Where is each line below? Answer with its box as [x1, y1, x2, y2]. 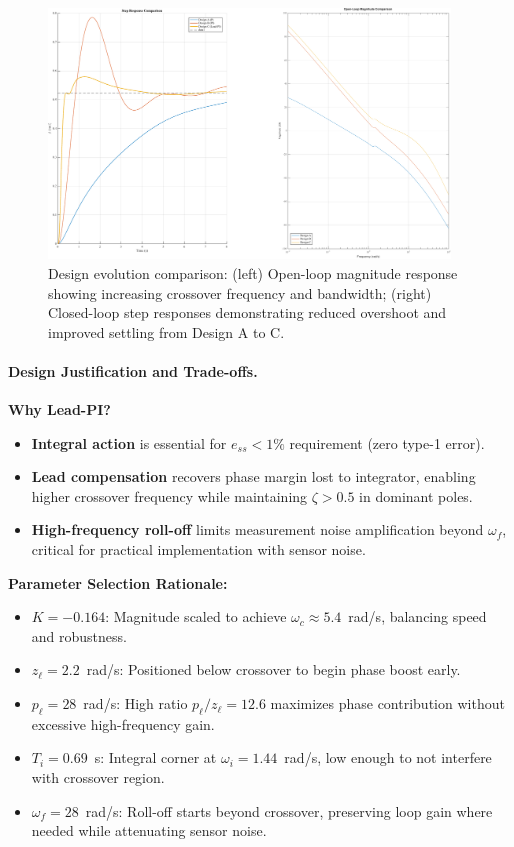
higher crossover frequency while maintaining [31, 485, 308, 506]
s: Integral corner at [94, 747, 217, 768]
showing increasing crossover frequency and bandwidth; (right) [48, 282, 432, 303]
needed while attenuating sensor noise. [31, 820, 267, 841]
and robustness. [31, 625, 127, 646]
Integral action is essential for [31, 432, 227, 453]
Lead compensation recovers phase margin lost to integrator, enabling [31, 466, 476, 487]
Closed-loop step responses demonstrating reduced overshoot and [48, 302, 447, 323]
